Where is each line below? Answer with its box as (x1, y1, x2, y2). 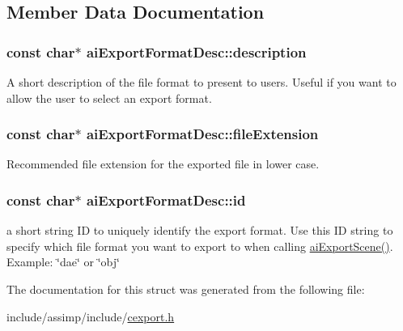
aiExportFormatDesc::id (86, 189, 246, 210)
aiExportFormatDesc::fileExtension (86, 124, 319, 144)
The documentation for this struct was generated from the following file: (6, 281, 365, 297)
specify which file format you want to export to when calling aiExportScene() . (6, 237, 393, 254)
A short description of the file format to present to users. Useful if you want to (6, 74, 397, 90)
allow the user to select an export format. (6, 89, 212, 106)
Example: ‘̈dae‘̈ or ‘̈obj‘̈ (6, 253, 120, 270)
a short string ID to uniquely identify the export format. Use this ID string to (6, 222, 393, 239)
